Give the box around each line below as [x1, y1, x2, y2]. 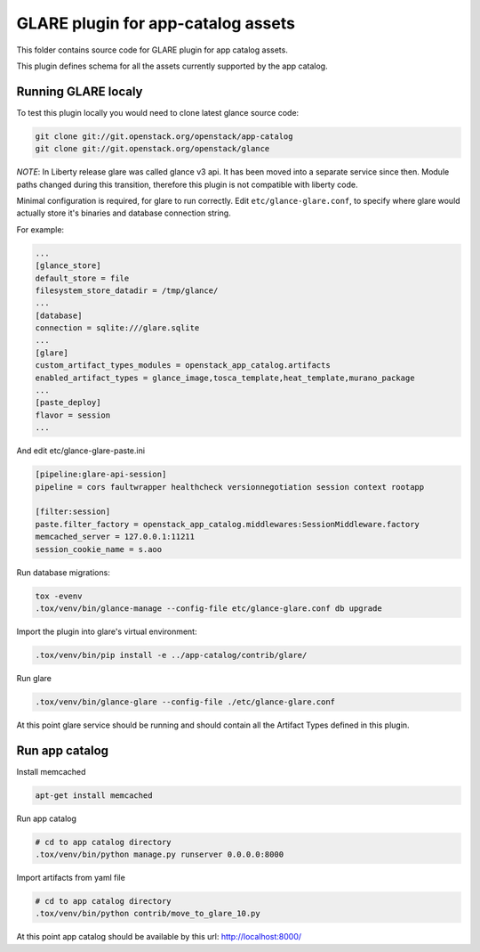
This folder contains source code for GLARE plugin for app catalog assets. [16, 45, 288, 55]
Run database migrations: [16, 566, 110, 578]
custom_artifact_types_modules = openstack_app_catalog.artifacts [35, 361, 331, 370]
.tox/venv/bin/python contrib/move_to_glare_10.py [35, 908, 261, 919]
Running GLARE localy [16, 84, 143, 99]
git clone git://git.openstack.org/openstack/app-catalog [35, 131, 293, 142]
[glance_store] [35, 261, 101, 271]
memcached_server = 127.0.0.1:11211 [35, 532, 196, 542]
